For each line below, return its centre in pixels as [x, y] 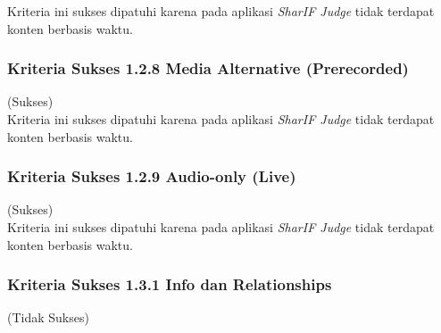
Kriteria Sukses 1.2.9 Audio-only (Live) [152, 176]
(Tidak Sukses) [48, 317]
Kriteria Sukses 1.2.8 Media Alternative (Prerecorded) [208, 68]
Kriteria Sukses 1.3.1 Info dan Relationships [170, 284]
